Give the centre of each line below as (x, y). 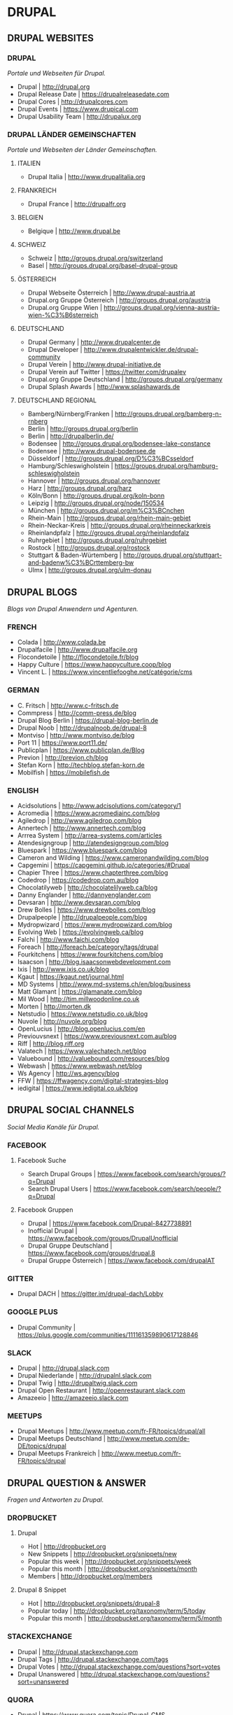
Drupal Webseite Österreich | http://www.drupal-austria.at (112, 293)
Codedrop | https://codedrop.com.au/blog (78, 880)
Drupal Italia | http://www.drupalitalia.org (86, 177)
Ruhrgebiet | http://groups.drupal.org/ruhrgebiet (97, 540)
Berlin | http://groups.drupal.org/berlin (83, 429)
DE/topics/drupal (42, 1446)
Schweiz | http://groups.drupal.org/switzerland (95, 258)
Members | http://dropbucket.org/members (90, 1576)
